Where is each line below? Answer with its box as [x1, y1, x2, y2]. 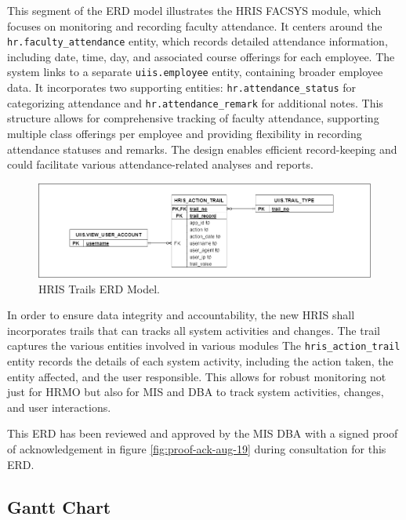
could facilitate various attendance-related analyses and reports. [7, 156, 314, 173]
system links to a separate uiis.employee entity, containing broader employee [7, 64, 383, 80]
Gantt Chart [7, 494, 111, 518]
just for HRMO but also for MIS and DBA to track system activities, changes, [7, 384, 384, 400]
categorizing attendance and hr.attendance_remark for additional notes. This [7, 94, 383, 111]
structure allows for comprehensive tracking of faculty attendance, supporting [7, 110, 379, 126]
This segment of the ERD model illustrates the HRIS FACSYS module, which [7, 2, 382, 18]
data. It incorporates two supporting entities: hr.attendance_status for [7, 79, 356, 96]
